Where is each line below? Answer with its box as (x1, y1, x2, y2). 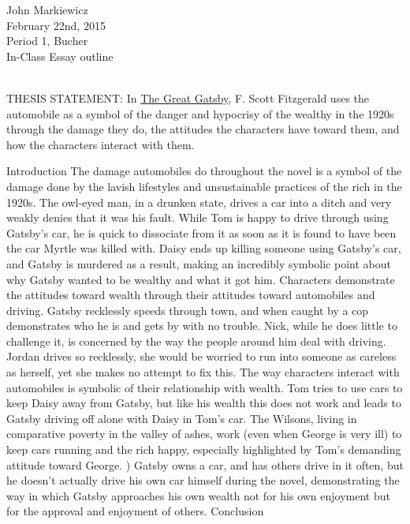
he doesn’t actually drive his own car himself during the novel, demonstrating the (6, 472, 400, 488)
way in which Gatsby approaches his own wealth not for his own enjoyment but (6, 487, 390, 503)
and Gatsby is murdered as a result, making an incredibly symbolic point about (6, 255, 391, 271)
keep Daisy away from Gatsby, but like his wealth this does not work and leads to (6, 395, 401, 411)
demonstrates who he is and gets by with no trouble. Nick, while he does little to (6, 317, 397, 334)
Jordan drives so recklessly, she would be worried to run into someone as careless (6, 348, 397, 365)
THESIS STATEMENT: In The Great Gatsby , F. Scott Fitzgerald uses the (6, 89, 370, 106)
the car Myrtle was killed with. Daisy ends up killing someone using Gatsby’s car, (6, 240, 401, 256)
